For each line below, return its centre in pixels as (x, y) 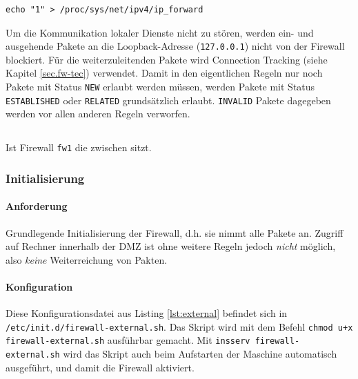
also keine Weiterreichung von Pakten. (87, 259)
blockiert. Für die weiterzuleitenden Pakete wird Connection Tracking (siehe (167, 59)
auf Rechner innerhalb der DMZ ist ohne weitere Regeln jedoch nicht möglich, (171, 246)
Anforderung (37, 206)
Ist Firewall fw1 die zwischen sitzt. (79, 147)
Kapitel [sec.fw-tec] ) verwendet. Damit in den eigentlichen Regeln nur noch (164, 73)
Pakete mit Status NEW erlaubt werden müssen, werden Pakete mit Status (160, 87)
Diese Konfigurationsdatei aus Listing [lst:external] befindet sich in (147, 313)
